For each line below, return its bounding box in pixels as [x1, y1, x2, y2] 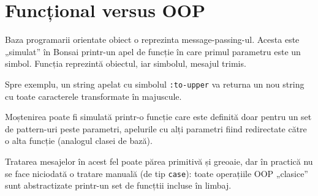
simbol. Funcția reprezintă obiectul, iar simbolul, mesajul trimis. [5, 57, 246, 70]
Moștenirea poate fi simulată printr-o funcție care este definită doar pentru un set [5, 110, 312, 123]
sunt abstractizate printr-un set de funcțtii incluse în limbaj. [5, 179, 232, 192]
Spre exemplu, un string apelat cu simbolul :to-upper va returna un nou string [5, 77, 305, 90]
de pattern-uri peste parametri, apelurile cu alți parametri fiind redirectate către [5, 122, 307, 135]
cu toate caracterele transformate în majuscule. [5, 89, 182, 102]
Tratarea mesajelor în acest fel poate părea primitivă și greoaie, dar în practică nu [5, 154, 313, 167]
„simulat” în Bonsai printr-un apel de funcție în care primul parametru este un [5, 45, 301, 58]
